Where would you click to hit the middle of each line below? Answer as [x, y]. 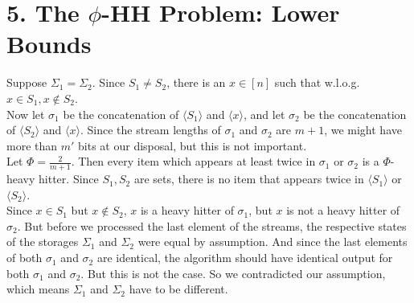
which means [38, 289]
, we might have [363, 130]
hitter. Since [69, 179]
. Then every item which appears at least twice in [193, 161]
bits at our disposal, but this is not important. [193, 145]
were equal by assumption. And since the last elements [273, 242]
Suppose [27, 82]
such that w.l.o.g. [317, 82]
